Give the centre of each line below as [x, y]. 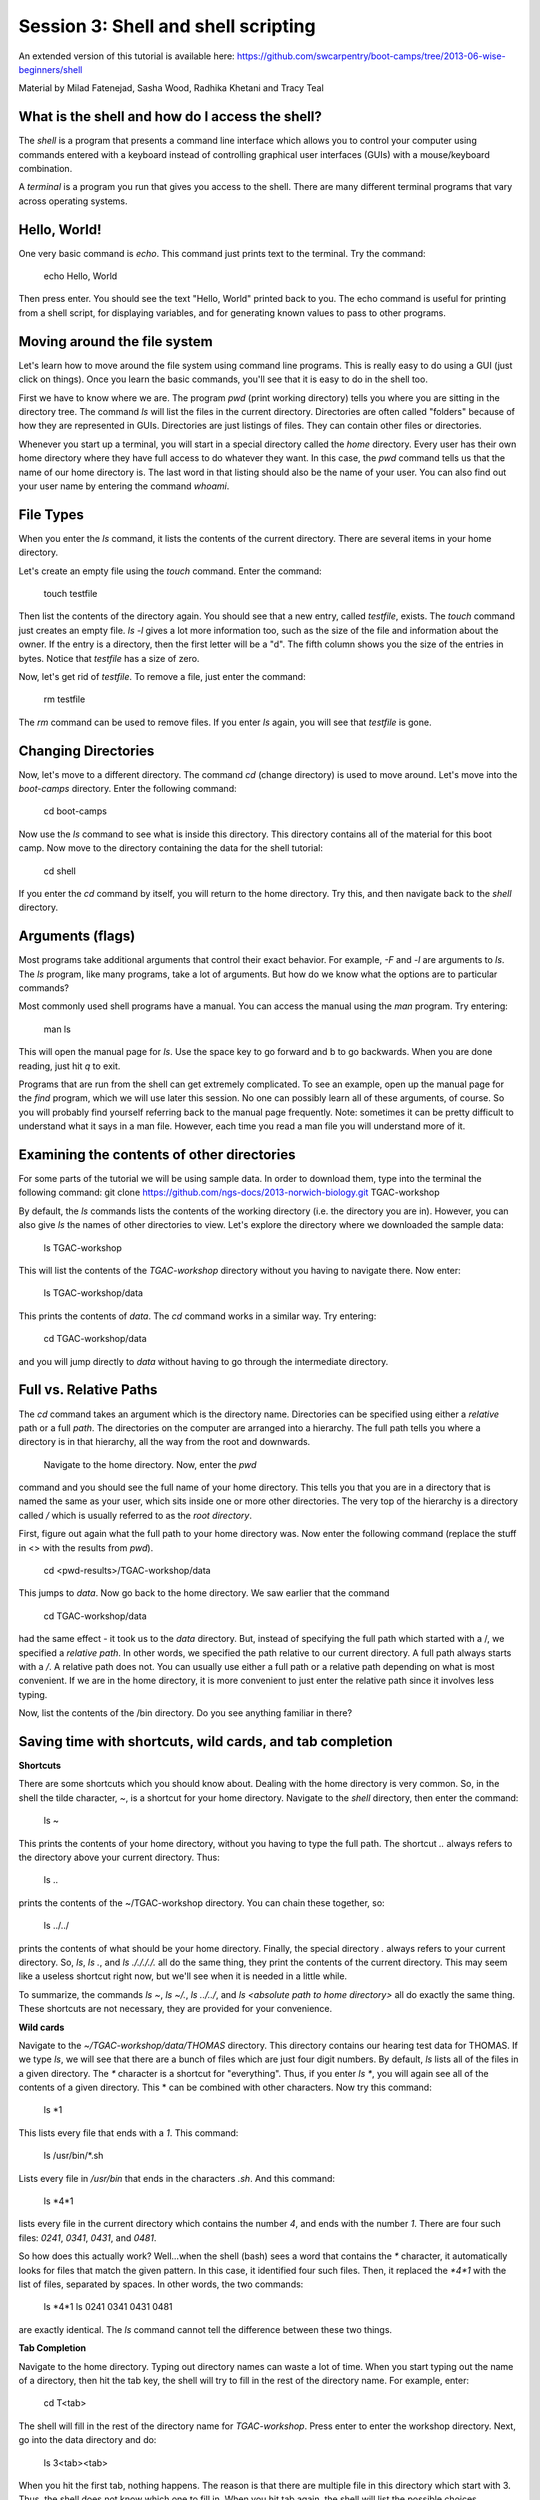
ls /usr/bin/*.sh [73, 2156]
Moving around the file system [116, 341]
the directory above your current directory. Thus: [119, 1857]
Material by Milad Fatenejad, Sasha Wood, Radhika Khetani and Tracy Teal [171, 88]
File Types [51, 514]
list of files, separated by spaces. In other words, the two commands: [161, 2284]
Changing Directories [86, 750]
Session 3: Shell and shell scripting [167, 26]
